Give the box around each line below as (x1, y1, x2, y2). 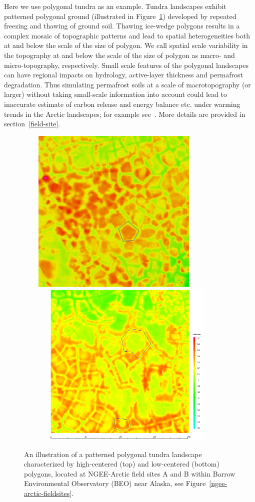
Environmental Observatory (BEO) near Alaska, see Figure (24, 478, 206, 489)
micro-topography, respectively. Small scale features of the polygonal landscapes (4, 59, 249, 70)
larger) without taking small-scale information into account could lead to (4, 89, 227, 99)
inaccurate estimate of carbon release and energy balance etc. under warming (4, 98, 240, 109)
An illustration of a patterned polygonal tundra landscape (24, 449, 202, 459)
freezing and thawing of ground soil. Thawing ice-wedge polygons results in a (4, 20, 240, 31)
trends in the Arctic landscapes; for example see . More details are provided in (4, 108, 245, 119)
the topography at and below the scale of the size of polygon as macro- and (4, 49, 235, 60)
